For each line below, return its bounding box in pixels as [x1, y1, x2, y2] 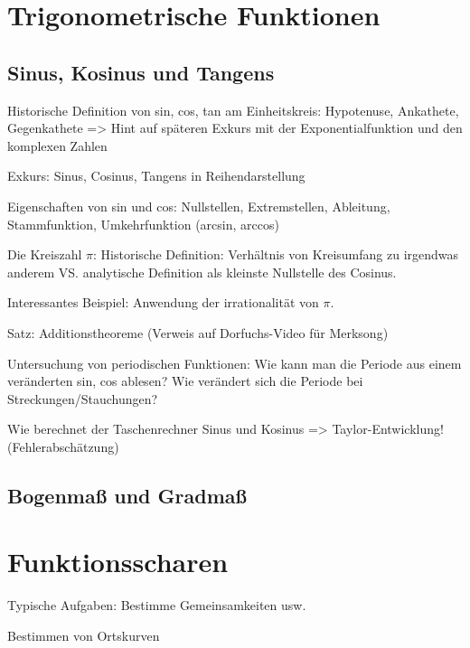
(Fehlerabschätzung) [7, 437, 119, 455]
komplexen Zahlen [7, 136, 108, 155]
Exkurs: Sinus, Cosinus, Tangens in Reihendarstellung [7, 166, 305, 185]
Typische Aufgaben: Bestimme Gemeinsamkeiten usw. [7, 596, 306, 615]
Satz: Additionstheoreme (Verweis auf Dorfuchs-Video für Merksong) [7, 323, 389, 342]
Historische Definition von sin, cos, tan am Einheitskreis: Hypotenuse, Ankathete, [7, 100, 459, 119]
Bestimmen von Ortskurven [7, 625, 160, 644]
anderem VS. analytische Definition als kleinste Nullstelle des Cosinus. [7, 262, 397, 281]
